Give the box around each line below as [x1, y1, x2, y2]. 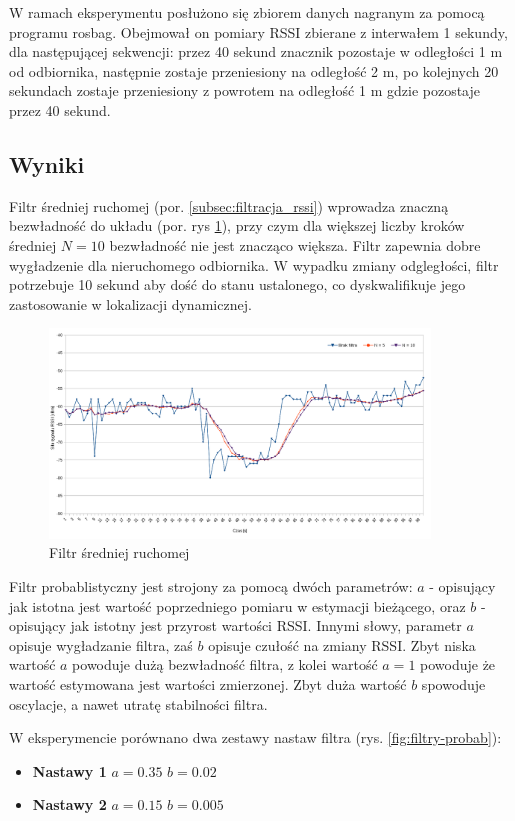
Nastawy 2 [32, 794, 107, 815]
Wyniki [9, 148, 85, 179]
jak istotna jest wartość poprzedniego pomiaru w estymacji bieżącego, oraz [9, 595, 466, 616]
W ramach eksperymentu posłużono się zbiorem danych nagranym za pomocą [9, 2, 485, 22]
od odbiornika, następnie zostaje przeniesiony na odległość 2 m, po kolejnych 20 [9, 60, 499, 81]
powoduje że [420, 654, 496, 675]
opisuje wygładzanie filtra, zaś [9, 634, 193, 655]
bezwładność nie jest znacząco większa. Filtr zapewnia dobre [109, 234, 481, 255]
